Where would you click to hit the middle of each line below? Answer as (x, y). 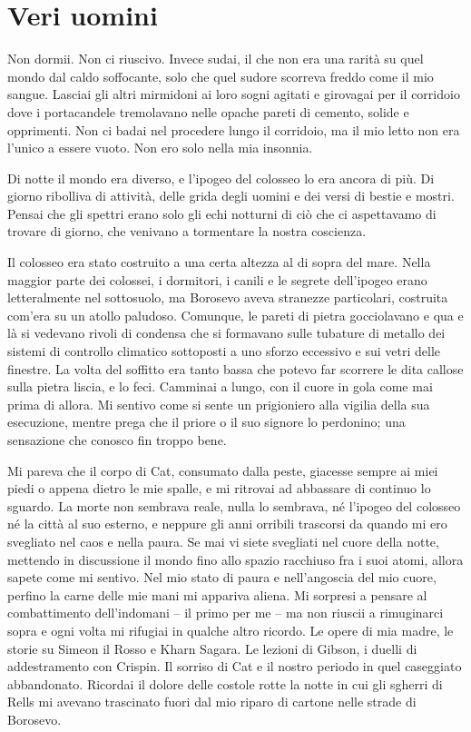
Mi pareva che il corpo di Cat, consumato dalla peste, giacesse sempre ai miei (223, 470)
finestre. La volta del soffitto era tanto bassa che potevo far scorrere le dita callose (235, 368)
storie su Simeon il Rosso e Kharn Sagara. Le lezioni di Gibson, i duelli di (212, 648)
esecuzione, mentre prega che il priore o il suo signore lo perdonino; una (206, 422)
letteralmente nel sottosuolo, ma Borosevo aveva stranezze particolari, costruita (228, 297)
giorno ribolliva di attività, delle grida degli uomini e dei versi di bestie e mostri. (231, 196)
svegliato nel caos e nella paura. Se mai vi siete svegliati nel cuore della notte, (223, 541)
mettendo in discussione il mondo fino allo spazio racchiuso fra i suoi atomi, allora (235, 559)
